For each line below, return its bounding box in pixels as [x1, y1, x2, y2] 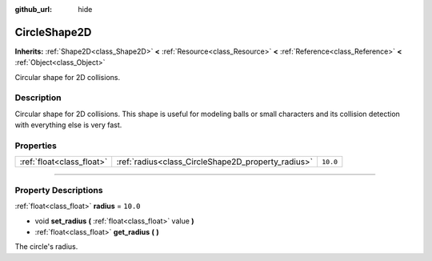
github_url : [14, 5, 52, 14]
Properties [14, 140, 58, 151]
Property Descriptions [14, 184, 103, 195]
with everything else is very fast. [14, 120, 122, 130]
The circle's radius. [14, 242, 78, 251]
